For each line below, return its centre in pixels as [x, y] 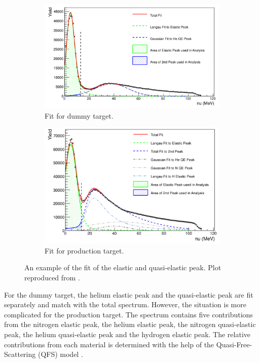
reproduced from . [52, 277]
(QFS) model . [60, 354]
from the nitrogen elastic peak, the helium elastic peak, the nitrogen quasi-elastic [130, 324]
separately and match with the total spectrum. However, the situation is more [125, 304]
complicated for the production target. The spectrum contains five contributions [128, 314]
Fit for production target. [84, 250]
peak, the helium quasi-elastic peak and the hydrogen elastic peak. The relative [127, 334]
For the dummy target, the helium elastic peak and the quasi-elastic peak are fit [129, 294]
